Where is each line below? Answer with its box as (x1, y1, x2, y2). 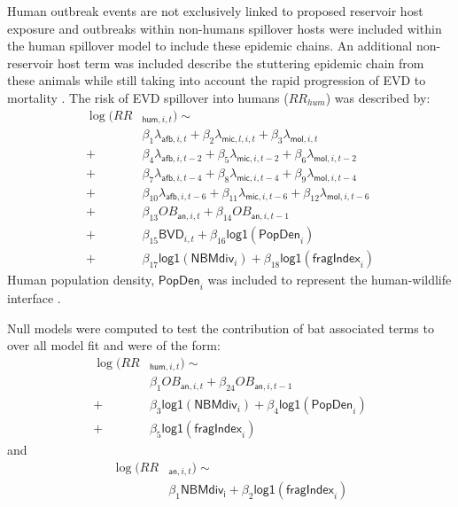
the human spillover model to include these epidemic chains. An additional (7, 36, 413, 55)
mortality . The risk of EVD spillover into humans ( (7, 88, 289, 106)
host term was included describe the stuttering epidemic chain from (57, 53, 424, 72)
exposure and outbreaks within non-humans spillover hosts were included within (7, 19, 442, 37)
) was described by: (325, 88, 431, 106)
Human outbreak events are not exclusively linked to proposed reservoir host (7, 2, 423, 19)
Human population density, (7, 270, 155, 289)
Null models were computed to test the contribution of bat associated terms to (7, 318, 434, 337)
